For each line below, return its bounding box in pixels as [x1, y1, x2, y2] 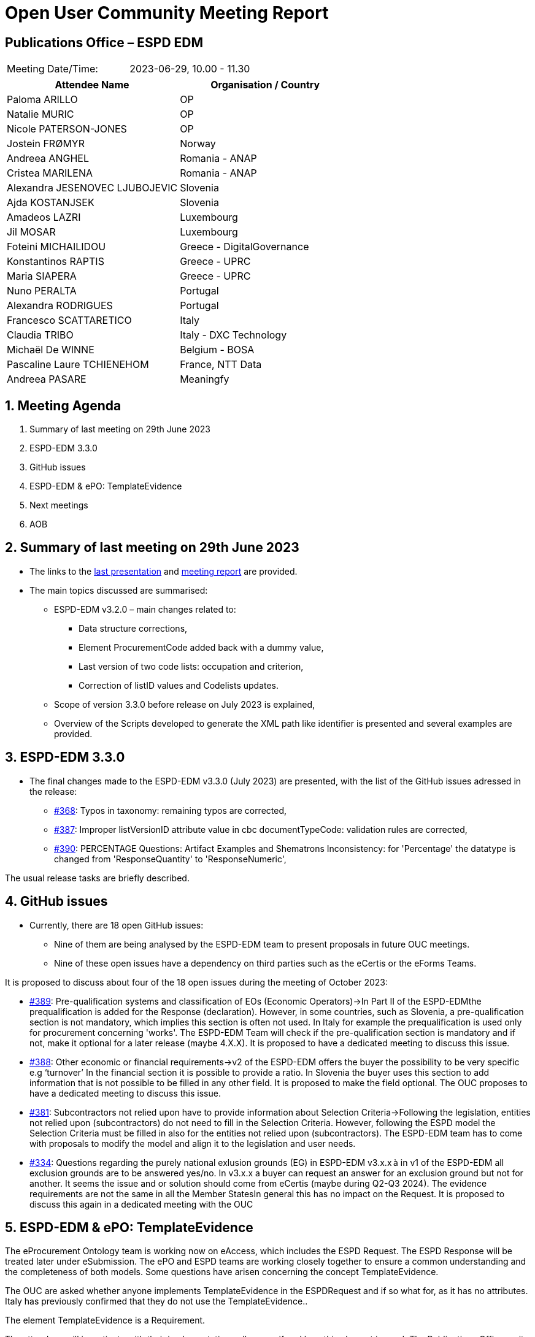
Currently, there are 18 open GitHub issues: [29, 919, 204, 930]
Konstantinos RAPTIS [7, 255, 104, 268]
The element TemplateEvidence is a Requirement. [5, 1315, 206, 1326]
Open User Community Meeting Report [5, 2, 329, 23]
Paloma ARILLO [7, 93, 78, 106]
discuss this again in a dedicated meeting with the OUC [29, 1198, 253, 1209]
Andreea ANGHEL [7, 152, 89, 165]
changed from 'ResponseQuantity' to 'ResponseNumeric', [54, 853, 287, 864]
